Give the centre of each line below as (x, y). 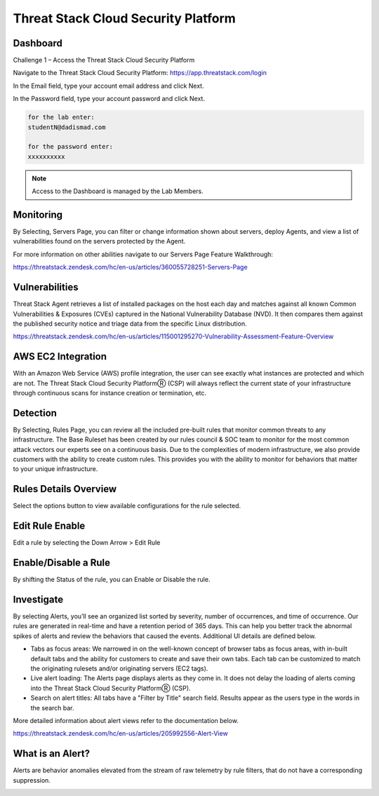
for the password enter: (71, 147)
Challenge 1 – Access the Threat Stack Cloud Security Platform (104, 60)
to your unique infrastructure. (55, 469)
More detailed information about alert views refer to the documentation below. (126, 721)
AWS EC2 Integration (60, 357)
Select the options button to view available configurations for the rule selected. (127, 506)
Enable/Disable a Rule (62, 563)
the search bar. (52, 708)
